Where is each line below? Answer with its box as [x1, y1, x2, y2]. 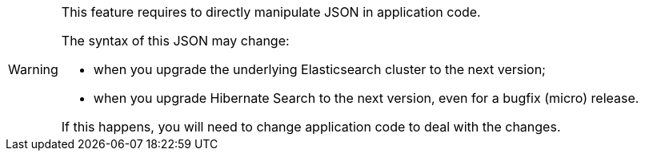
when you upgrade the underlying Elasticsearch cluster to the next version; [93, 61, 546, 77]
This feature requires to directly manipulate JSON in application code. [61, 4, 481, 20]
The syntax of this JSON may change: [61, 33, 290, 49]
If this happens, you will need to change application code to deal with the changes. [61, 119, 561, 135]
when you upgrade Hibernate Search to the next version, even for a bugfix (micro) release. [93, 90, 639, 106]
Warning [8, 61, 58, 77]
